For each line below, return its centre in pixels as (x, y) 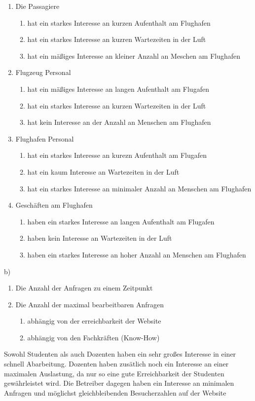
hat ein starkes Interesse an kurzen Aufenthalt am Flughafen (119, 22)
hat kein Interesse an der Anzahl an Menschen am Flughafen (119, 122)
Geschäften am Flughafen (54, 205)
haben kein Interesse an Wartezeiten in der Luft (100, 238)
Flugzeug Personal (43, 72)
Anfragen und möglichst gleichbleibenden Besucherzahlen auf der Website (115, 392)
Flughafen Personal (45, 138)
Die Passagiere (37, 6)
